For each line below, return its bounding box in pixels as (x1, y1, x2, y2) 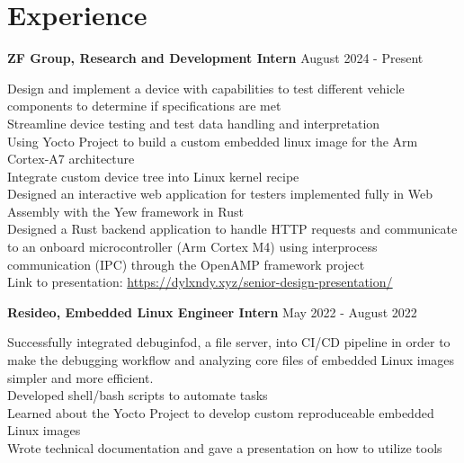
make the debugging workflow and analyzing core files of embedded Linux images (7, 351, 455, 370)
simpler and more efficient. (7, 368, 154, 387)
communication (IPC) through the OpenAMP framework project (7, 254, 365, 273)
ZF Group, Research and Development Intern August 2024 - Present (7, 49, 424, 67)
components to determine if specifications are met (7, 96, 281, 115)
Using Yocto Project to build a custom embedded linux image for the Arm (7, 131, 418, 150)
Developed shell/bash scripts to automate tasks (7, 386, 268, 405)
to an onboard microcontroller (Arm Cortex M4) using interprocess (7, 237, 378, 256)
